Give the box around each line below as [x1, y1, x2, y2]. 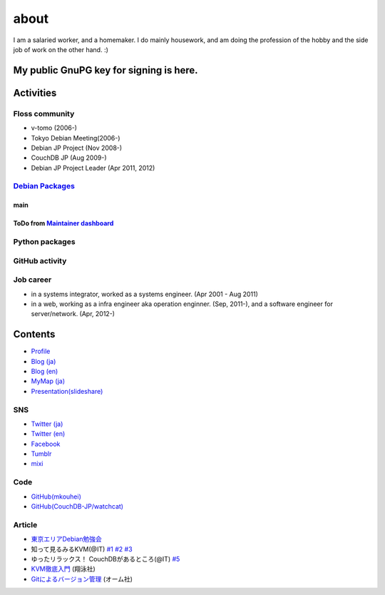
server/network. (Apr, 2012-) [31, 310, 115, 318]
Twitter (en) [31, 429, 66, 438]
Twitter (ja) [31, 419, 63, 428]
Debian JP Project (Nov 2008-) [31, 143, 123, 152]
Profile [31, 347, 51, 356]
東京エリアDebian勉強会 [31, 535, 103, 544]
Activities [13, 86, 57, 99]
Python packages [13, 237, 76, 246]
